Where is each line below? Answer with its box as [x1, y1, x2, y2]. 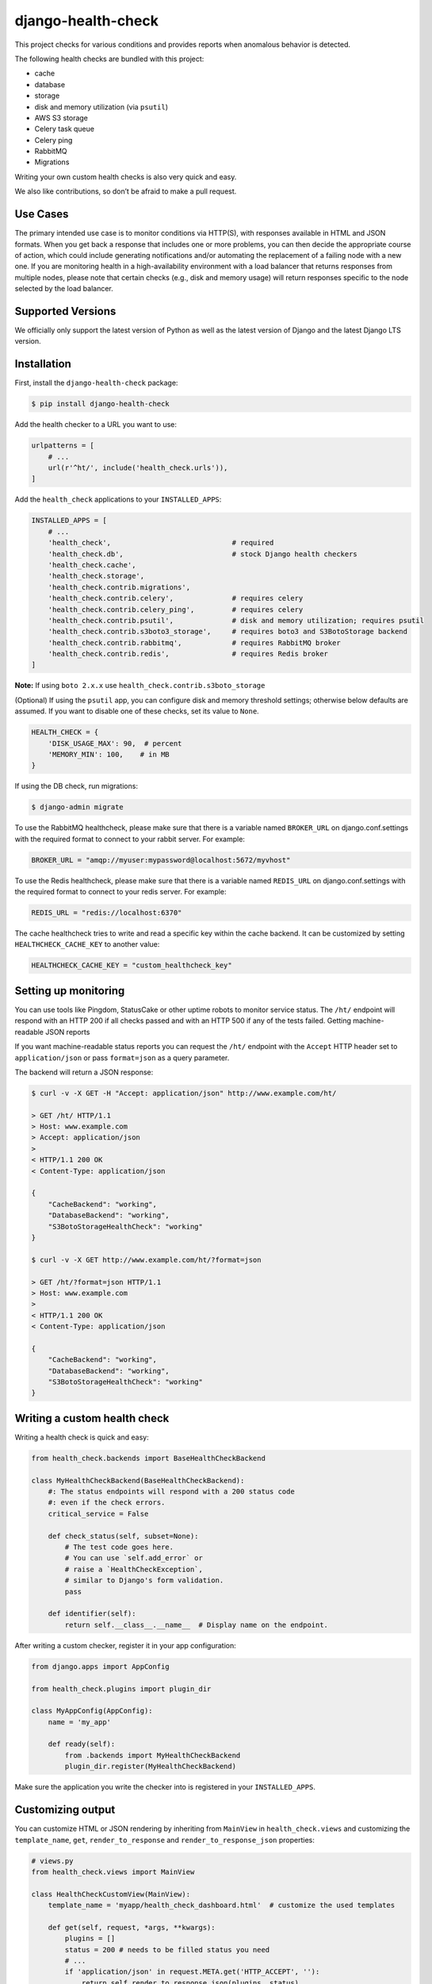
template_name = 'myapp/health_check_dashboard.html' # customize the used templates [48, 1901, 396, 1910]
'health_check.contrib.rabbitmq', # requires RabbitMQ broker [48, 638, 341, 647]
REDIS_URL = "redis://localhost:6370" [31, 909, 182, 917]
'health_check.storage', [48, 571, 145, 581]
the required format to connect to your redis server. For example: [14, 887, 227, 897]
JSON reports [44, 1027, 90, 1036]
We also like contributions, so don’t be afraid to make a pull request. [14, 186, 237, 196]
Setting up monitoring [14, 984, 125, 998]
